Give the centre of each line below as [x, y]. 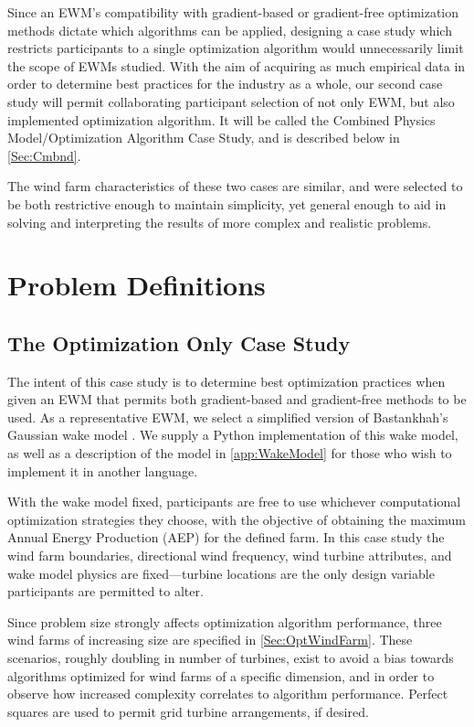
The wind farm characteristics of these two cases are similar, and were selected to [235, 186]
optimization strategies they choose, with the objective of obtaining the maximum [237, 519]
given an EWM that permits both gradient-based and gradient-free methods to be [237, 399]
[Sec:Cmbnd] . [44, 155]
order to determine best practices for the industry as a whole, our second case [225, 84]
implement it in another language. [103, 470]
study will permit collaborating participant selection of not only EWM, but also [231, 101]
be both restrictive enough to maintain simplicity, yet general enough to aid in [227, 203]
